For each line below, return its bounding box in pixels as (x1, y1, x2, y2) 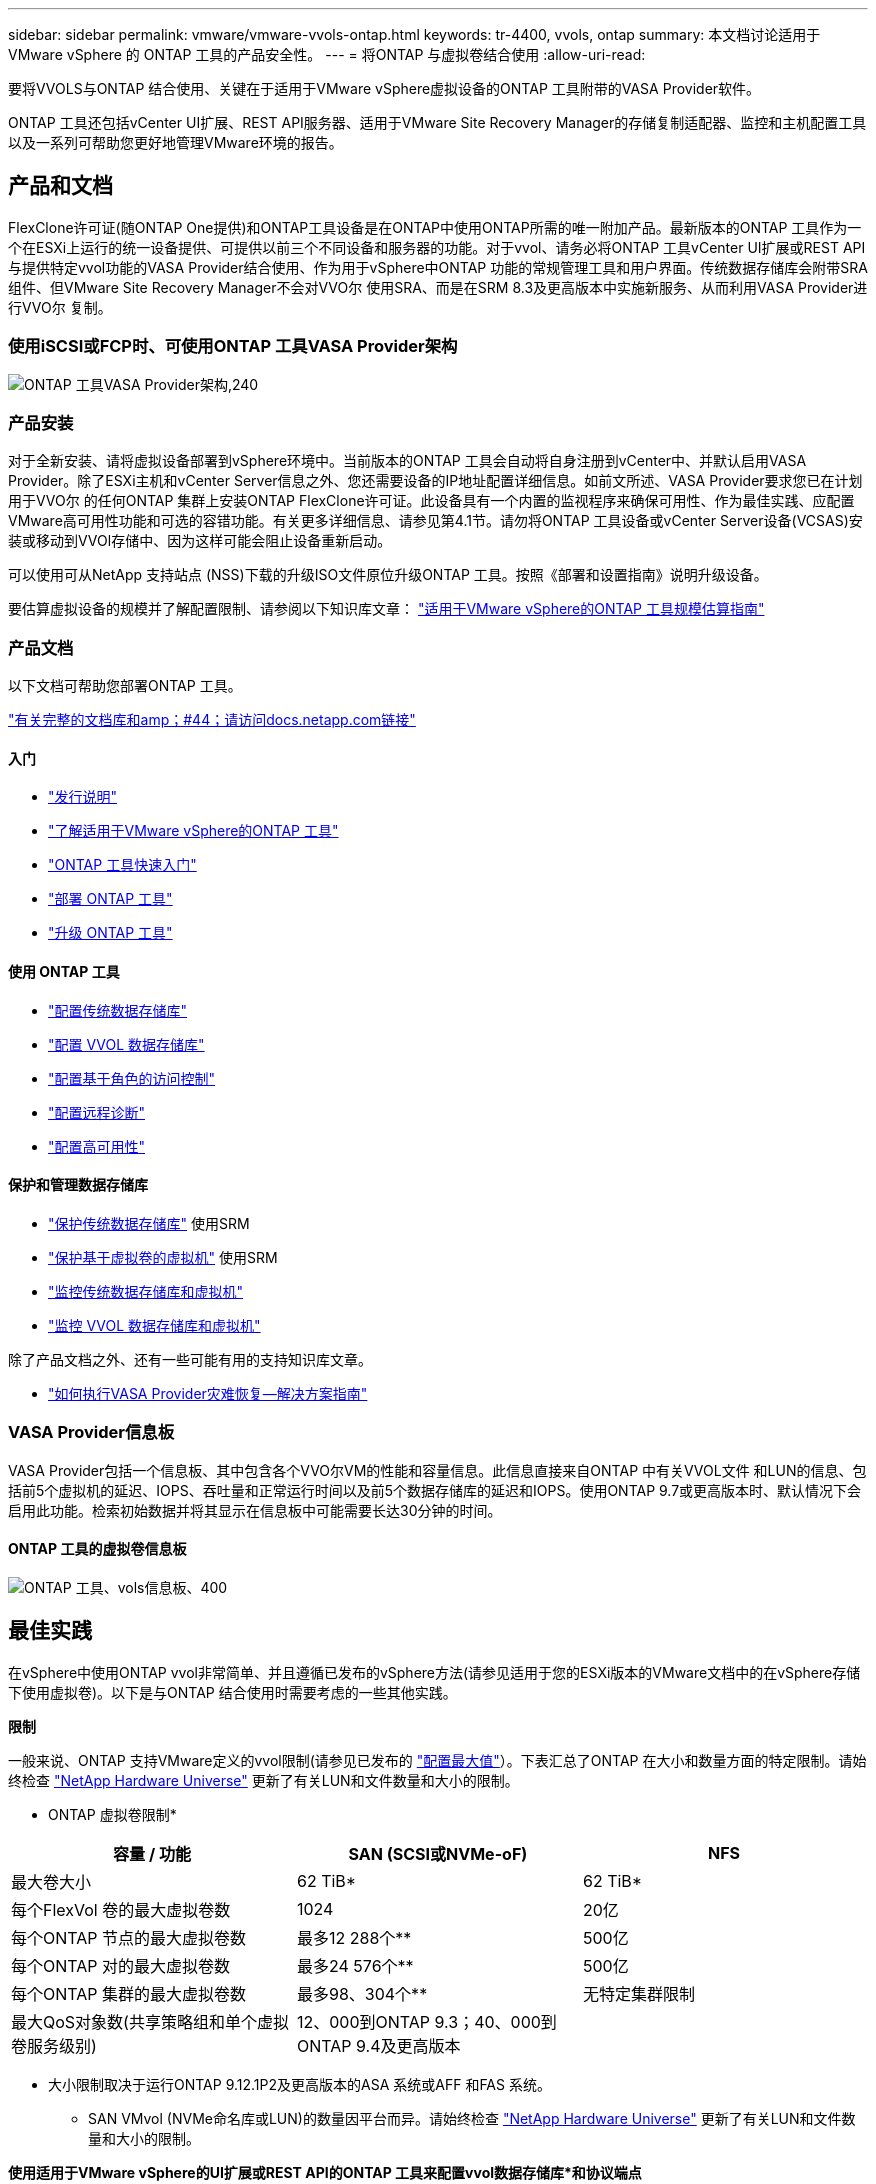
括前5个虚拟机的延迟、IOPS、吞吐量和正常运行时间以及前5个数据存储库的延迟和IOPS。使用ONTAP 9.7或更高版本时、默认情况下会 (8, 1481, 862, 1499)
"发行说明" (48, 788, 118, 806)
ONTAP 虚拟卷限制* (48, 1805, 177, 1823)
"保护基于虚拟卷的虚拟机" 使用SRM (48, 1248, 278, 1266)
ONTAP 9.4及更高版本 (296, 2035, 461, 2056)
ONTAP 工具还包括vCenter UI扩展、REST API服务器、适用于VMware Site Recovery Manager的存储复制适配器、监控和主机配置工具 (8, 114, 867, 131)
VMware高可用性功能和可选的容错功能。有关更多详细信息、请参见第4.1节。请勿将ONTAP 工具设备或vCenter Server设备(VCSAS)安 (8, 512, 863, 530)
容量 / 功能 (113, 1843, 191, 1864)
